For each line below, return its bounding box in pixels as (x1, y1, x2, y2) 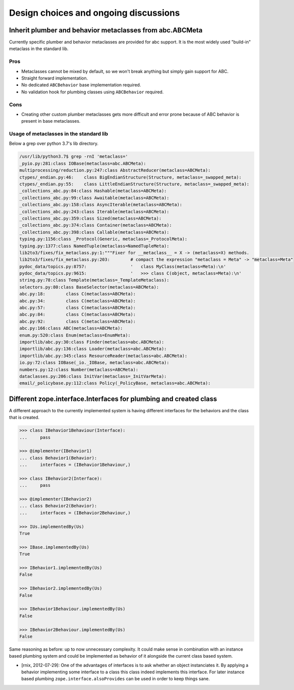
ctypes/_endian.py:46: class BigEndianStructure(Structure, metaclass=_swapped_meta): (19, 174, 242, 180)
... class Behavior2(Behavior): (19, 503, 98, 509)
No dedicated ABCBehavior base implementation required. (21, 82, 142, 88)
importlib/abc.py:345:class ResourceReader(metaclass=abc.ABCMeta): (19, 353, 188, 358)
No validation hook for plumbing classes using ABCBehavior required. (21, 89, 164, 95)
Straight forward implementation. (21, 75, 88, 81)
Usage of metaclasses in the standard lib (9, 131, 108, 137)
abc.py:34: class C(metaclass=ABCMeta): (19, 298, 136, 304)
